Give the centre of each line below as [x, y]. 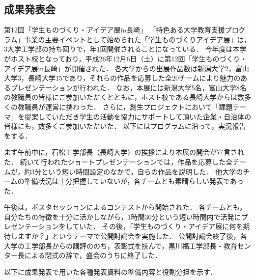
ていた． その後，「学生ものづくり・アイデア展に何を [158, 226]
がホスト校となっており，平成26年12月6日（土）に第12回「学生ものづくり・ [126, 58]
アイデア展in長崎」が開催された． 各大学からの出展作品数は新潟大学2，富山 [127, 68]
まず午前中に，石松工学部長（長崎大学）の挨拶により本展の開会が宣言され [124, 152]
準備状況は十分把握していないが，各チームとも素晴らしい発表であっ [134, 181]
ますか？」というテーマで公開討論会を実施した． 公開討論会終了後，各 [132, 236]
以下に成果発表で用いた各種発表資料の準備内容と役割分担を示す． [111, 271]
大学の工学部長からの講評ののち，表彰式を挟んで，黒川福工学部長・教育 [121, 245]
